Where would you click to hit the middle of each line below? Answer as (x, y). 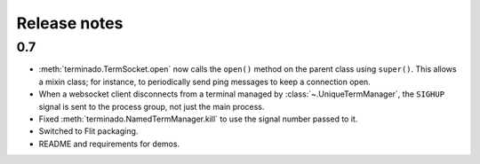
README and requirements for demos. (109, 144)
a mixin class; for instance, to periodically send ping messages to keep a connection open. (204, 82)
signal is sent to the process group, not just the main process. (152, 106)
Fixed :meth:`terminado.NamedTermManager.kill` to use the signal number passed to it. (198, 119)
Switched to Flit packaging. (88, 131)
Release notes (70, 23)
